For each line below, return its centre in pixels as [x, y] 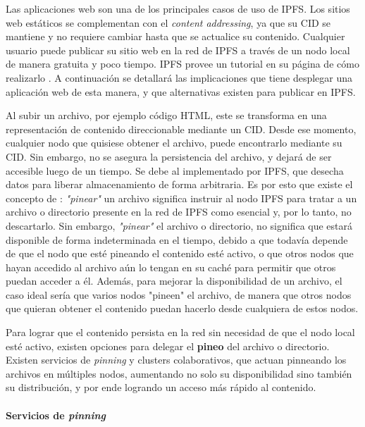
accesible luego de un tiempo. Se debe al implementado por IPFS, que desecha [175, 170]
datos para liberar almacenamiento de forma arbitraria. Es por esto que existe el [179, 184]
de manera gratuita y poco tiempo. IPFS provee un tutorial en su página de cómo [182, 64]
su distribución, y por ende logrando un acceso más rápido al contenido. [161, 387]
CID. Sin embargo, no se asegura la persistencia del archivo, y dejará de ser [169, 156]
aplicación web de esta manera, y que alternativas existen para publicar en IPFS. [181, 91]
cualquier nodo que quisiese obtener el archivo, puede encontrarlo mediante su [174, 143]
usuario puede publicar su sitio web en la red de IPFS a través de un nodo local [178, 50]
